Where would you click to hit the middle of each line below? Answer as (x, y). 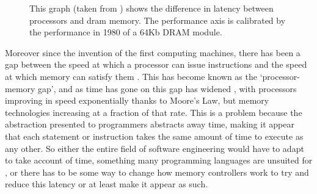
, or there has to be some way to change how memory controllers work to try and (157, 172)
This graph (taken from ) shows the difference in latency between (151, 8)
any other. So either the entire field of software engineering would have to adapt (155, 148)
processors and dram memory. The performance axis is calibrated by (158, 20)
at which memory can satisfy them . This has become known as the (131, 76)
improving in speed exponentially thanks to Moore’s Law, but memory (137, 100)
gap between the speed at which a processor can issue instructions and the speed (156, 64)
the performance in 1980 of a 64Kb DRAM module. (126, 32)
